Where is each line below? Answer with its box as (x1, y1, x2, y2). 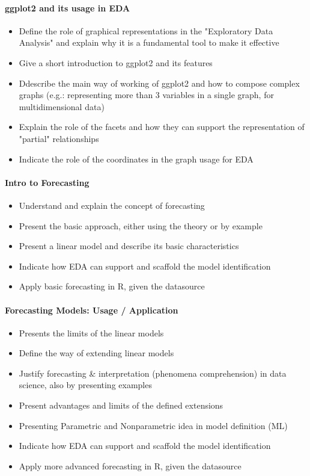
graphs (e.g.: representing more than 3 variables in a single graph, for (19, 88, 274, 101)
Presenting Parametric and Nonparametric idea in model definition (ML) (19, 419, 288, 431)
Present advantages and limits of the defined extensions (19, 399, 223, 412)
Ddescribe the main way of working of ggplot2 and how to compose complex (19, 76, 300, 89)
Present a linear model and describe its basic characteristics (19, 240, 239, 252)
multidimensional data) (19, 100, 105, 113)
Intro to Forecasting (5, 176, 90, 188)
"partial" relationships (19, 132, 99, 144)
